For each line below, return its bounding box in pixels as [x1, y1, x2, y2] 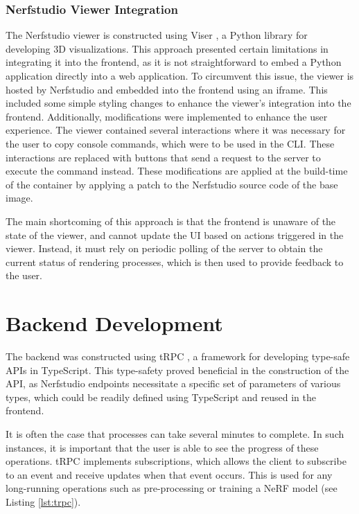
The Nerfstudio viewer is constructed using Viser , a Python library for [6, 28, 308, 42]
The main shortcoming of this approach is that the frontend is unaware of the [6, 213, 336, 228]
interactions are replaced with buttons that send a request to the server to [6, 150, 321, 164]
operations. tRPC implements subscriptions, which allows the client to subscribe [6, 454, 347, 468]
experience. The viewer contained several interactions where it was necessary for [6, 123, 346, 137]
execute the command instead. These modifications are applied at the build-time [6, 163, 348, 178]
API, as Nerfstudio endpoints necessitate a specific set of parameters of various [6, 376, 341, 391]
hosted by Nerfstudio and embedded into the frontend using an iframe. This [6, 82, 328, 96]
